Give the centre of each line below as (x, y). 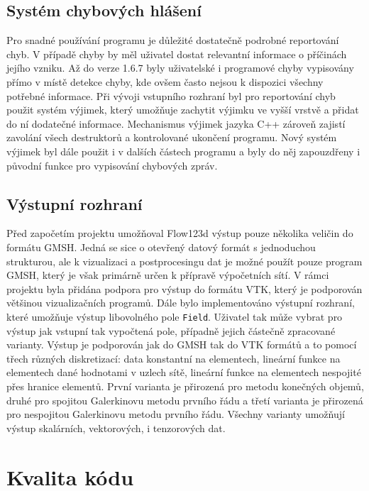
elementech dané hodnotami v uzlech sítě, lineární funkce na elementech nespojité (184, 372)
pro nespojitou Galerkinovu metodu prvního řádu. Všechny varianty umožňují (176, 414)
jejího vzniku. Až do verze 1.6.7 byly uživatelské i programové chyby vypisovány (180, 68)
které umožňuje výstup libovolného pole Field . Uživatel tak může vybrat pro (175, 316)
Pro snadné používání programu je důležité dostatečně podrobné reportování (173, 40)
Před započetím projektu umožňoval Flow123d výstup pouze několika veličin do (180, 233)
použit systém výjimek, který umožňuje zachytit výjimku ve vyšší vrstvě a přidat (183, 110)
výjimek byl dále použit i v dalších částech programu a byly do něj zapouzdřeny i (183, 151)
